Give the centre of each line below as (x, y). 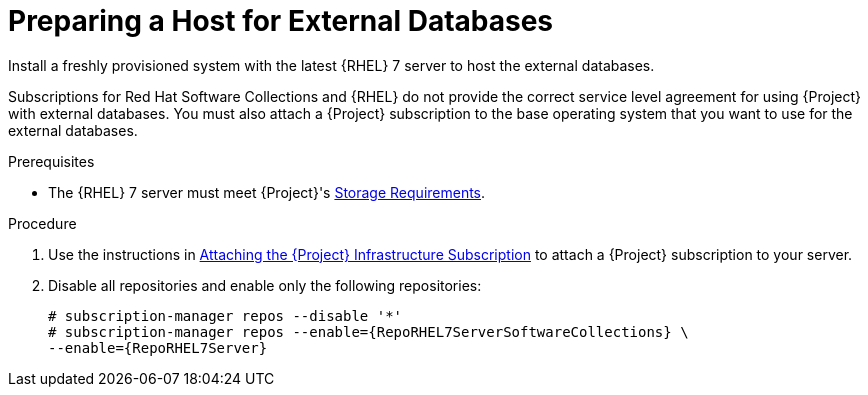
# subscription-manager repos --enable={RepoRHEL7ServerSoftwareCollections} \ (368, 331)
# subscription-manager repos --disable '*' (225, 315)
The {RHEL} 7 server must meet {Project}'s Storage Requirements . (267, 192)
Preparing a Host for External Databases (281, 21)
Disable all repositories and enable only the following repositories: (265, 285)
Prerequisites (51, 161)
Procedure (42, 223)
